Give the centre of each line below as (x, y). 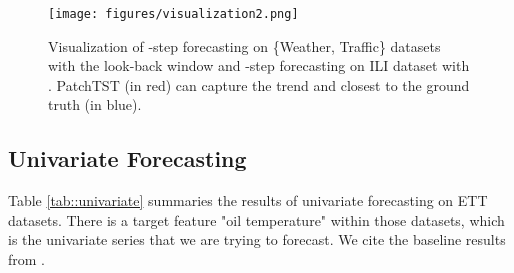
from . (27, 259)
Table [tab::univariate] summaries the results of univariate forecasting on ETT (248, 200)
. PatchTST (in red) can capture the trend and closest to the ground (259, 84)
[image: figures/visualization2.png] (173, 14)
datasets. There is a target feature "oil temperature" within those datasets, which (256, 219)
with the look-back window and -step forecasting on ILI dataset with (259, 65)
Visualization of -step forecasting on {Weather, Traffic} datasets (244, 45)
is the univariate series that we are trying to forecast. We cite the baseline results (257, 239)
